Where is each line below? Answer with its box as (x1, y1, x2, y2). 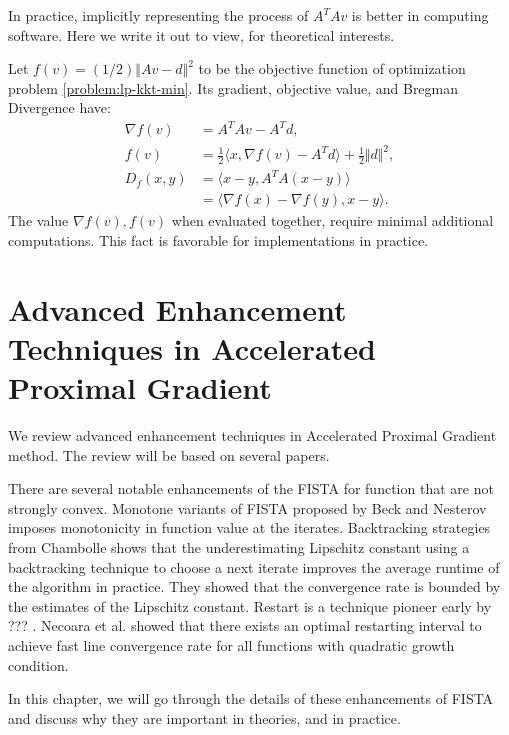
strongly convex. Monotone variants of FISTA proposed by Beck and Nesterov (8, 497, 487, 518)
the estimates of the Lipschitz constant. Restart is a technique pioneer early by (8, 595, 492, 616)
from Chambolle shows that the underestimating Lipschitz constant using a (8, 537, 470, 558)
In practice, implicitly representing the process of (8, 5, 309, 25)
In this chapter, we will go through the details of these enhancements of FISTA (8, 688, 494, 709)
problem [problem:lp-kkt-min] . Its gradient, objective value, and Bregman (8, 77, 459, 98)
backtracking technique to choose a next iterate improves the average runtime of (8, 556, 500, 577)
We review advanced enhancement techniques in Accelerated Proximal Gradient (8, 425, 497, 446)
